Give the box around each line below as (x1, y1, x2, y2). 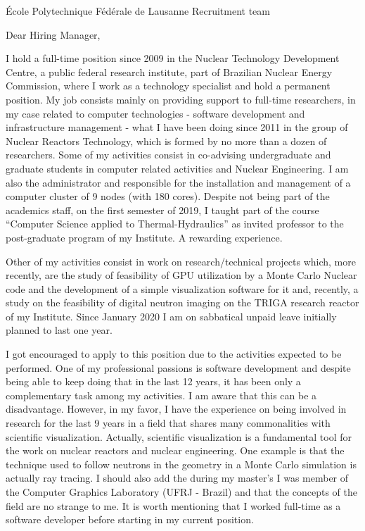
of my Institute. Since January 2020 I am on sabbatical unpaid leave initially (6, 308, 337, 323)
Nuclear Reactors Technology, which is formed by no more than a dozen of (6, 133, 327, 148)
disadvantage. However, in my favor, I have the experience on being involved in (6, 401, 347, 416)
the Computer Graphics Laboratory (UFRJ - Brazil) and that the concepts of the (6, 485, 357, 499)
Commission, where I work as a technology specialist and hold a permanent (6, 78, 331, 93)
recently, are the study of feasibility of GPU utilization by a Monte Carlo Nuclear (6, 268, 357, 282)
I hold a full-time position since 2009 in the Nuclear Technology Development (6, 51, 340, 65)
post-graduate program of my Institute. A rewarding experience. (6, 230, 283, 244)
